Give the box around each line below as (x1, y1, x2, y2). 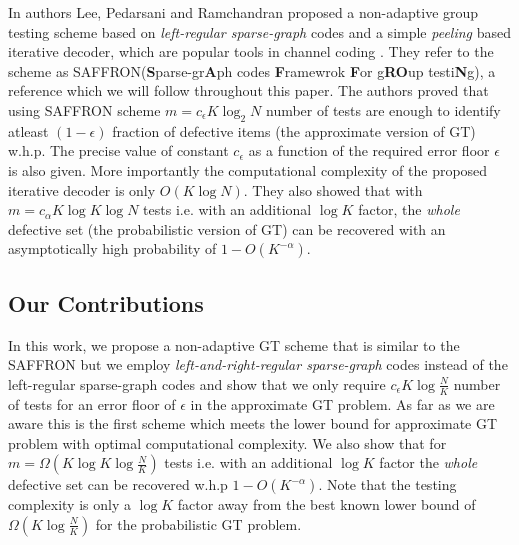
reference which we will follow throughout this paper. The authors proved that (8, 80, 489, 101)
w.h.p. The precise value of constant (8, 140, 229, 161)
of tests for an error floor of (8, 393, 176, 414)
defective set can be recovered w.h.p (8, 474, 228, 495)
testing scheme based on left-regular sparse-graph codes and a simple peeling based (8, 21, 512, 42)
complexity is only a (8, 494, 131, 515)
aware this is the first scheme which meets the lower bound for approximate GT (8, 413, 498, 434)
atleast (8, 120, 49, 141)
